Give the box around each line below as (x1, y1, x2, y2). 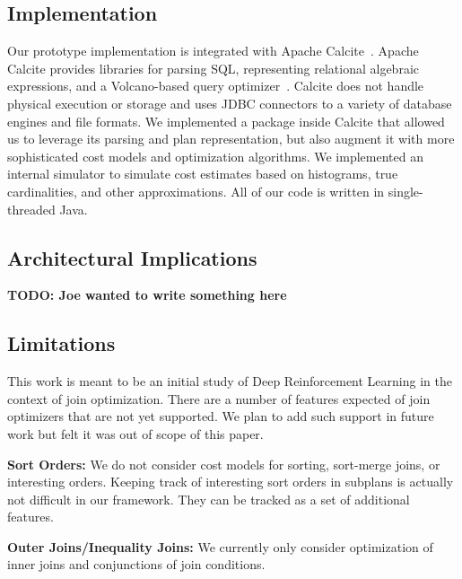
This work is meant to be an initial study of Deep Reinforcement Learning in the (7, 372, 452, 390)
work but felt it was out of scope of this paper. (7, 424, 264, 443)
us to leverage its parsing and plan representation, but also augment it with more (7, 129, 455, 148)
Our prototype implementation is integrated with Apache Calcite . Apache (7, 41, 419, 60)
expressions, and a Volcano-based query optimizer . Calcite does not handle (7, 76, 424, 95)
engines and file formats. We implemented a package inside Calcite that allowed (7, 111, 445, 130)
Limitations (7, 329, 116, 357)
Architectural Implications (7, 243, 257, 271)
